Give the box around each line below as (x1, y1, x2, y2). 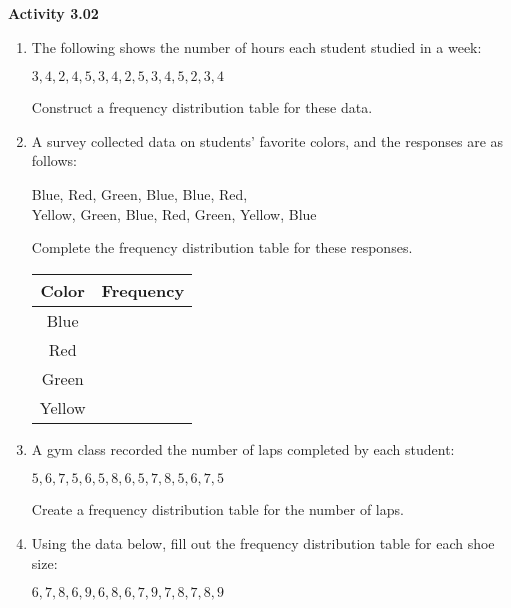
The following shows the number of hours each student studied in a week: (31, 36, 482, 57)
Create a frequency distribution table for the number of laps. (31, 499, 404, 520)
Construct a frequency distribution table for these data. (31, 97, 373, 118)
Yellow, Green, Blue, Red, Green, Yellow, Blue (31, 203, 317, 224)
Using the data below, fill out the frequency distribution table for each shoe (31, 532, 495, 553)
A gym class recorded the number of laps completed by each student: (31, 438, 455, 459)
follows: (31, 150, 77, 171)
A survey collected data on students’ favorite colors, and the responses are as (31, 130, 504, 151)
